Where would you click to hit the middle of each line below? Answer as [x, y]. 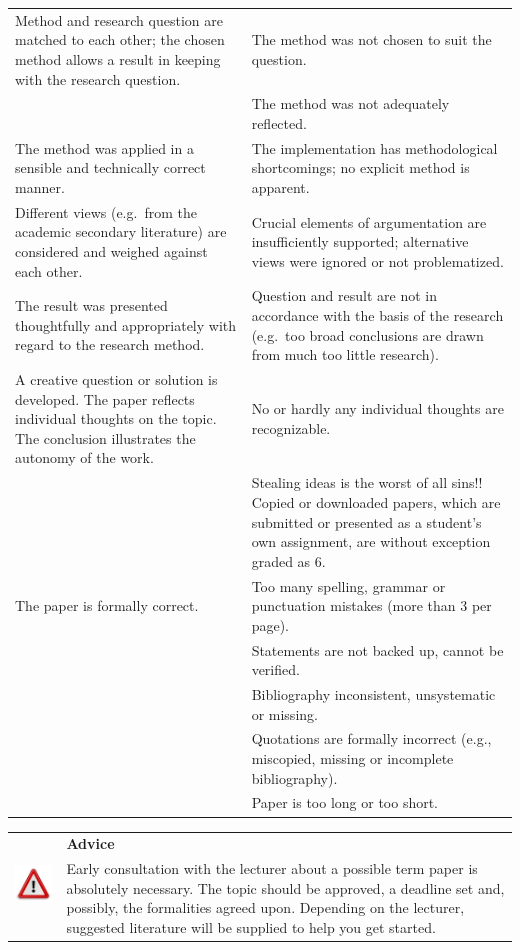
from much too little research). [345, 354]
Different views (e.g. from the [106, 211]
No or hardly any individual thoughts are [377, 408]
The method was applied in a [104, 147]
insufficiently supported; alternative [360, 241]
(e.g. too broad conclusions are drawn [367, 334]
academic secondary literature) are [121, 231]
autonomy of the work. [84, 457]
